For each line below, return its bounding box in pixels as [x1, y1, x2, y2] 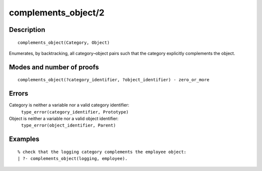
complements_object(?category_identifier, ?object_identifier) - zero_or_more [17, 77, 210, 83]
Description [9, 26, 46, 34]
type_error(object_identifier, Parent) [21, 123, 116, 128]
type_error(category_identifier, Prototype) [21, 109, 129, 114]
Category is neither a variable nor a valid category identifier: [9, 102, 130, 108]
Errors [9, 89, 29, 98]
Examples [9, 135, 40, 143]
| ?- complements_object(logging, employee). [17, 156, 128, 161]
